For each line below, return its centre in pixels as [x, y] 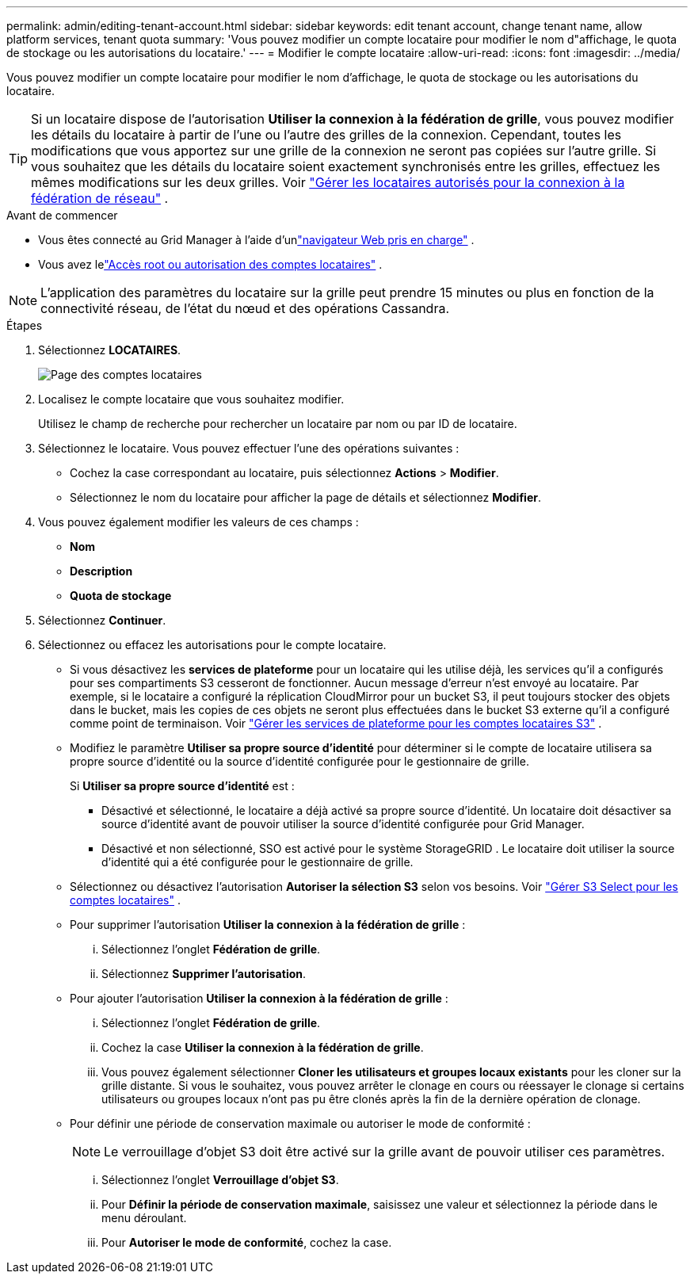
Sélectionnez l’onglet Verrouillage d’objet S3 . [220, 1180]
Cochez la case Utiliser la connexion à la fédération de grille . [263, 1047]
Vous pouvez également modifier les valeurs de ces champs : [198, 522]
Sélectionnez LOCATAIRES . [110, 350]
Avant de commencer [62, 215]
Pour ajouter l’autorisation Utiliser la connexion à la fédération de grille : [259, 998]
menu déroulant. [144, 1218]
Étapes [25, 325]
